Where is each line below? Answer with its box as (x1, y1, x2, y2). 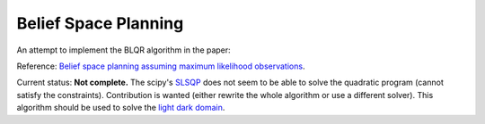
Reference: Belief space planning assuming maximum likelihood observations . (16, 61, 305, 71)
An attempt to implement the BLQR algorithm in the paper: (16, 45, 231, 55)
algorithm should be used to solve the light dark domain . (16, 103, 225, 113)
